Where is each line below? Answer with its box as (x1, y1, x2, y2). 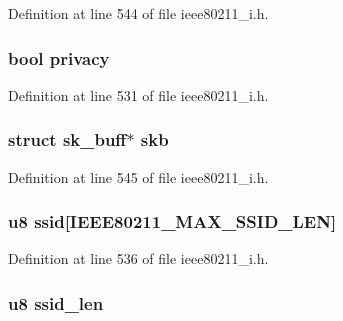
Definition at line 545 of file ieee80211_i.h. (8, 166, 269, 187)
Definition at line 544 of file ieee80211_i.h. (8, 3, 269, 23)
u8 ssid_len (8, 290, 104, 315)
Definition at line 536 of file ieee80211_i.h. (8, 248, 269, 269)
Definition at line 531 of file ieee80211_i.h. (8, 84, 269, 105)
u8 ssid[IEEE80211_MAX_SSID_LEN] (8, 209, 337, 234)
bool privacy (8, 45, 110, 70)
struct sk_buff (8, 127, 127, 152)
